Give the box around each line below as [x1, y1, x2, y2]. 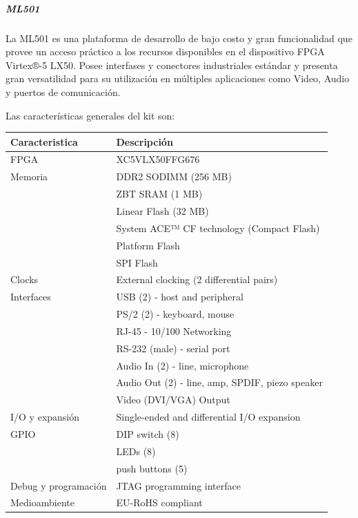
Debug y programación [10, 478, 107, 492]
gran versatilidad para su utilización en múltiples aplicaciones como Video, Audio [6, 71, 350, 86]
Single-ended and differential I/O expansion [116, 410, 301, 424]
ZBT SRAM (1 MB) [116, 186, 203, 201]
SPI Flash [116, 255, 158, 269]
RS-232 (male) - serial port [116, 340, 230, 355]
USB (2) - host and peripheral [116, 289, 243, 304]
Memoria [10, 169, 48, 184]
